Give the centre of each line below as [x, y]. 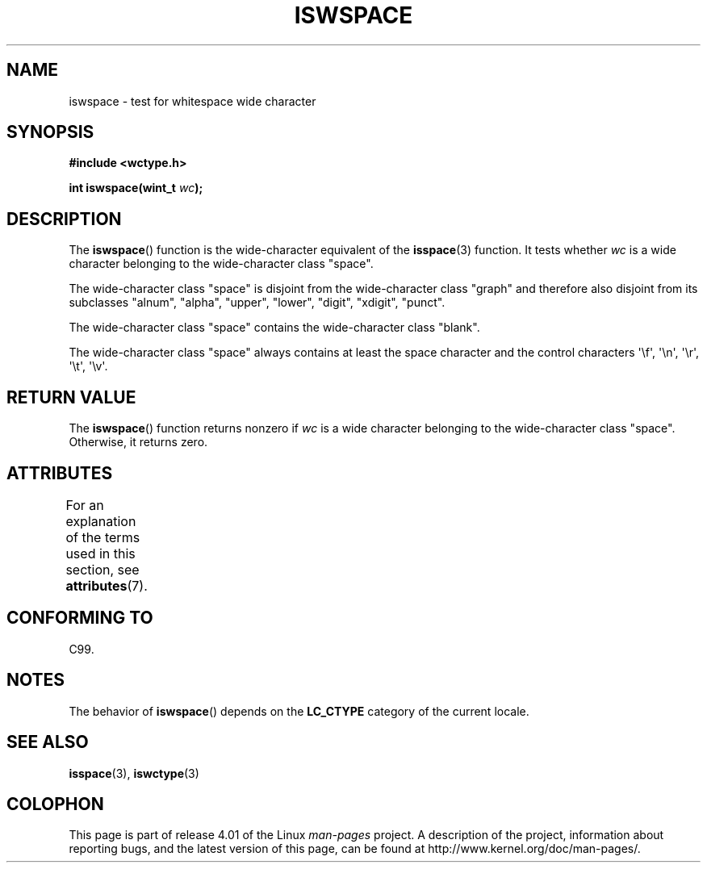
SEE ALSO [48, 742]
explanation [101, 521]
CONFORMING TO [80, 618]
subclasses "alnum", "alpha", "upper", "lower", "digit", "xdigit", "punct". [257, 303]
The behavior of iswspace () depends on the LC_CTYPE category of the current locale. [299, 711]
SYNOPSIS [50, 132]
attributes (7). [107, 585]
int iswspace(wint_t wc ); [136, 188]
